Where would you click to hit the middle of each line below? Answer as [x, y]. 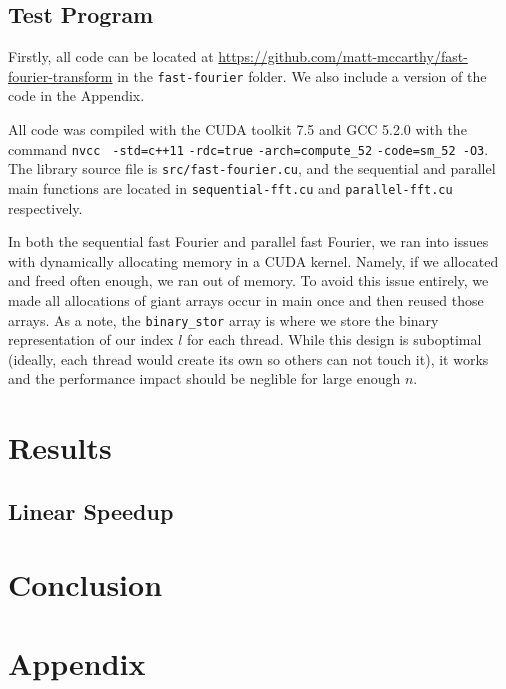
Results [60, 447]
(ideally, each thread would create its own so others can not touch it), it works [248, 358]
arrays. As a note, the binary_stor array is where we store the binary [223, 319]
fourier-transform [60, 75]
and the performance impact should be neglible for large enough [204, 378]
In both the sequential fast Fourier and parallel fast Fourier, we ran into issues [248, 241]
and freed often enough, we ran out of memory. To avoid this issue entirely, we [248, 280]
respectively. [45, 207]
